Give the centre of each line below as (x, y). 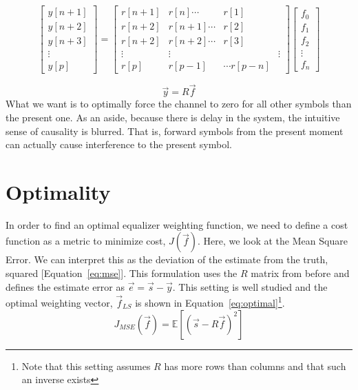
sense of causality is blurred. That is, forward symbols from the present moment (175, 131)
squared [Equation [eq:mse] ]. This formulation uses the (122, 273)
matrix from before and (300, 273)
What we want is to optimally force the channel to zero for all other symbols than (179, 104)
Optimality (58, 191)
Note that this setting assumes (86, 366)
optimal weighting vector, (59, 302)
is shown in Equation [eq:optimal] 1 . (210, 301)
